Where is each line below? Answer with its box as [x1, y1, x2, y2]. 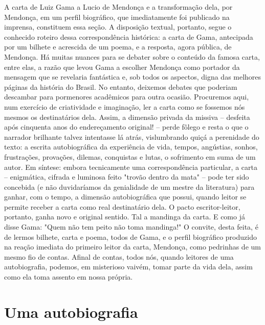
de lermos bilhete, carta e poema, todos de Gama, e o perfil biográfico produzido [4, 231, 257, 242]
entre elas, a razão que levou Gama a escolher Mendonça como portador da [4, 61, 240, 72]
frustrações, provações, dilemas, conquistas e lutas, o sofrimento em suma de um [4, 151, 256, 162]
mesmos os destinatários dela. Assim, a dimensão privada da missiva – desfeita [4, 111, 250, 122]
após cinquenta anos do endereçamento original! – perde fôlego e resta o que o [4, 121, 249, 132]
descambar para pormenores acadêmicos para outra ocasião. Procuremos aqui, [4, 91, 249, 102]
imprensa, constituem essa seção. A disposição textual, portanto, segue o [4, 21, 232, 32]
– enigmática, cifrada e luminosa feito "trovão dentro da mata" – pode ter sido [4, 171, 249, 182]
